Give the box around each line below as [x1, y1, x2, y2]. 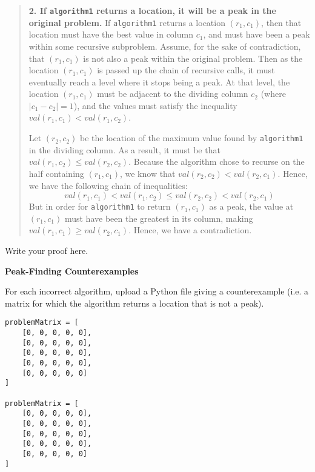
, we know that [119, 167, 176, 179]
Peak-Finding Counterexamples [5, 264, 139, 277]
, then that [261, 16, 302, 28]
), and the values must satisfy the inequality [73, 99, 237, 111]
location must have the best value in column [28, 28, 193, 41]
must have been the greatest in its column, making [64, 211, 253, 224]
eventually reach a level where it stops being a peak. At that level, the [28, 75, 290, 88]
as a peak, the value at [209, 200, 294, 213]
